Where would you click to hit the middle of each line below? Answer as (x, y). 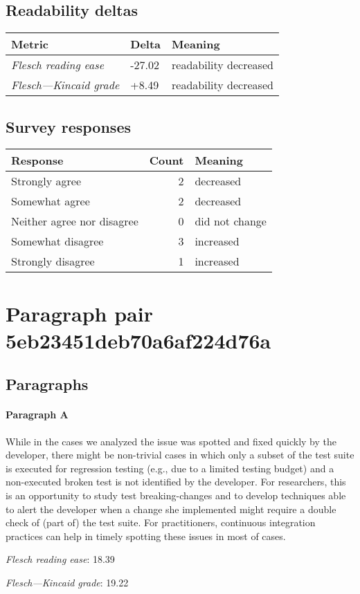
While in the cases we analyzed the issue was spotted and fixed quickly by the (171, 441)
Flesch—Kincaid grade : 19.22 (67, 582)
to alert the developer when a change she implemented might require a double (171, 509)
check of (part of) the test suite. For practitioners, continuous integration (161, 522)
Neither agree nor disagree (75, 221)
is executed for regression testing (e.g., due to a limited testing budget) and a (170, 468)
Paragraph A (37, 415)
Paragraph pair (79, 313)
